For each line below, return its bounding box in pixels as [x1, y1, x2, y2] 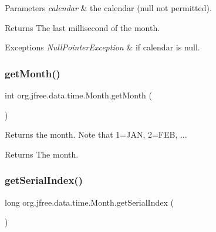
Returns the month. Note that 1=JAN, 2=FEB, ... [5, 128, 187, 141]
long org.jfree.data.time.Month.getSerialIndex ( [5, 196, 174, 208]
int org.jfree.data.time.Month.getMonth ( [5, 89, 152, 101]
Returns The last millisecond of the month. [5, 21, 160, 33]
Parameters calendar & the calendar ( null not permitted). [5, 2, 212, 13]
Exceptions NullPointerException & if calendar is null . [5, 41, 200, 53]
